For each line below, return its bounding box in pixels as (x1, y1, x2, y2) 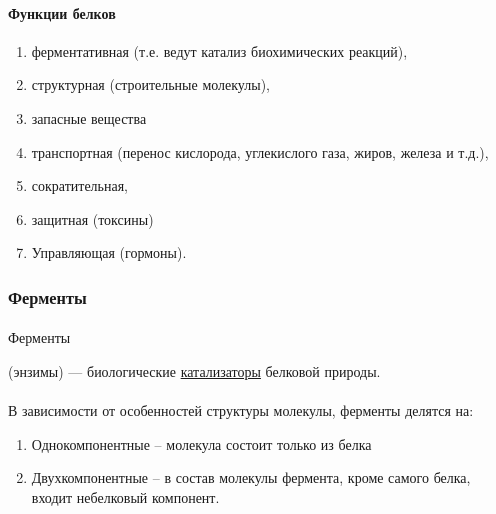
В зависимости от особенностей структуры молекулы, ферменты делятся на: (8, 400, 474, 421)
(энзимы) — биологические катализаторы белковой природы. (8, 360, 381, 381)
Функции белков (8, 2, 116, 23)
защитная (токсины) (31, 208, 154, 229)
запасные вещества (31, 107, 147, 128)
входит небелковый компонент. (31, 486, 220, 507)
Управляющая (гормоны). (31, 242, 187, 263)
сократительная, (31, 175, 129, 196)
